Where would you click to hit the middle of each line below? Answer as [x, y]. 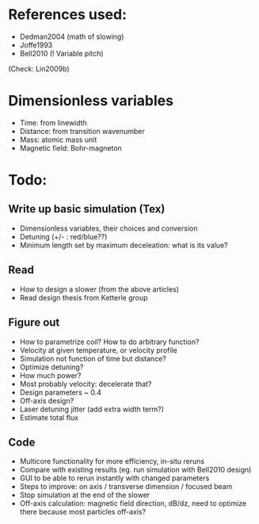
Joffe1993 [36, 44]
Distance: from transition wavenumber [82, 131]
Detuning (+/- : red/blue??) [63, 236]
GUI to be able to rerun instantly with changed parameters [114, 478]
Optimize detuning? [51, 367]
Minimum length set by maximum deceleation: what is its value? [124, 245]
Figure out [34, 323]
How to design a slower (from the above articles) [99, 289]
